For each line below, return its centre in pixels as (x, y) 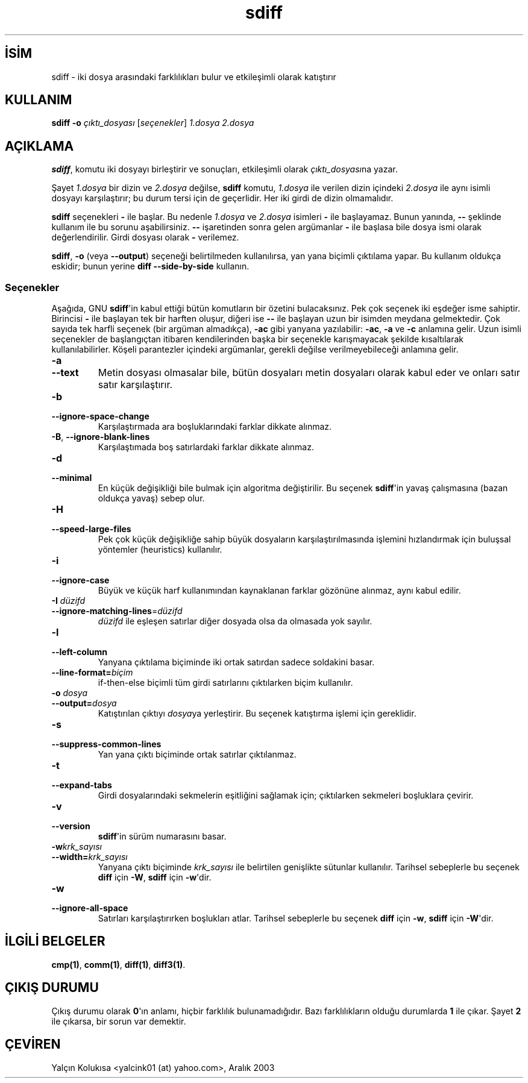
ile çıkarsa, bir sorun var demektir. (119, 1021)
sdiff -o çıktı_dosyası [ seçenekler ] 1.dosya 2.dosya (153, 123)
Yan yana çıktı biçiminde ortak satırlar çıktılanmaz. (197, 755)
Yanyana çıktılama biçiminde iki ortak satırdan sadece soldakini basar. (236, 662)
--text (65, 373)
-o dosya (70, 693)
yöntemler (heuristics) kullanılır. (160, 550)
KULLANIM (39, 100)
